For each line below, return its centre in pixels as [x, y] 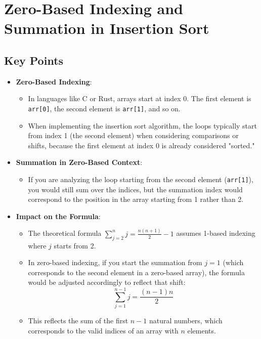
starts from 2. [75, 245]
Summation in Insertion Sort [107, 28]
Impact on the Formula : [58, 216]
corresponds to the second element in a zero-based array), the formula [136, 272]
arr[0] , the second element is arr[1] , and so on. [104, 108]
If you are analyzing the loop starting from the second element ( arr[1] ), [141, 179]
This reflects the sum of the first [78, 321]
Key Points [34, 60]
